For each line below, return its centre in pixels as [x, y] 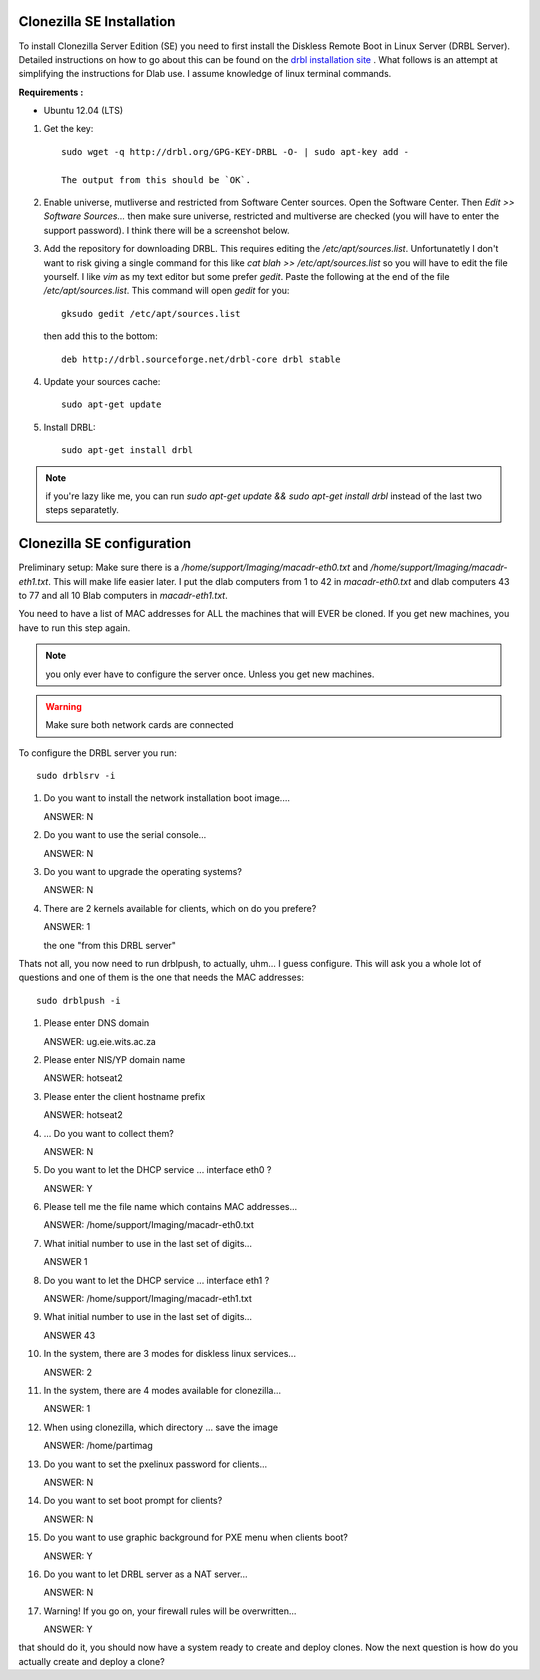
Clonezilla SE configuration [105, 543]
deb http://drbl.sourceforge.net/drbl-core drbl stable [201, 359]
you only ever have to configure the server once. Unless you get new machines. [210, 674]
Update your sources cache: [102, 381]
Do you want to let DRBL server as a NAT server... [145, 1574]
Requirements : [51, 92]
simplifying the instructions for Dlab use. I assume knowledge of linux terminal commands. [205, 74]
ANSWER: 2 [67, 1372]
